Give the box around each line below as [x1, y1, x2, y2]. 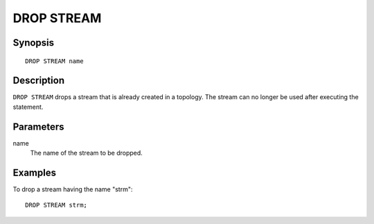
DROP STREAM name [25, 57, 84, 65]
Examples [12, 166, 57, 178]
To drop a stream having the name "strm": [12, 185, 133, 193]
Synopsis [12, 37, 55, 49]
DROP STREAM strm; [25, 201, 88, 209]
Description [12, 75, 65, 87]
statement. [12, 103, 44, 111]
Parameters [12, 121, 64, 132]
